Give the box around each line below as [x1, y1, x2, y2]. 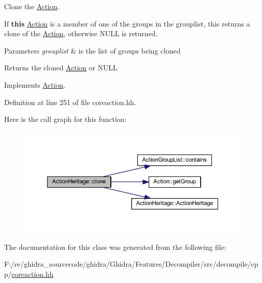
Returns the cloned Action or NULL [4, 62, 117, 73]
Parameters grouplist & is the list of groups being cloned [4, 45, 181, 56]
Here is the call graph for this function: [4, 114, 127, 124]
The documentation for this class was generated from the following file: [4, 241, 226, 252]
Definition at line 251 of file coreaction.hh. [4, 96, 136, 107]
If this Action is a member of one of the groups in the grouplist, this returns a [4, 18, 250, 29]
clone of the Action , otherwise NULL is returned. [4, 28, 158, 39]
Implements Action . [4, 79, 65, 90]
